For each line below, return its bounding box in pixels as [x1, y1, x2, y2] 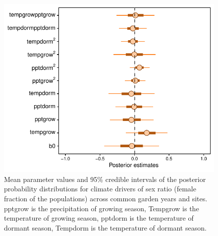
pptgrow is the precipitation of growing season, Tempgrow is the [4, 203, 199, 213]
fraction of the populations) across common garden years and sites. [4, 193, 208, 203]
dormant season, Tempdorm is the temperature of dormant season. [4, 222, 207, 233]
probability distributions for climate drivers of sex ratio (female [4, 183, 196, 194]
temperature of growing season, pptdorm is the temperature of [4, 213, 194, 223]
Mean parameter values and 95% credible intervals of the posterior [4, 174, 206, 184]
